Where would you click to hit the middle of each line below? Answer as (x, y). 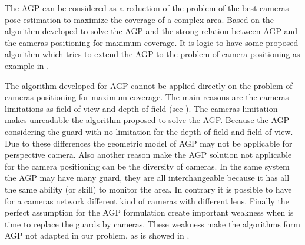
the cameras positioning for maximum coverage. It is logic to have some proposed (152, 42)
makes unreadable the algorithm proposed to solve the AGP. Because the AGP (147, 120)
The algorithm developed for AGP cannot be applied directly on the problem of (149, 85)
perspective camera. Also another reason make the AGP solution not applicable (148, 155)
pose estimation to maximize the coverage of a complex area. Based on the (139, 19)
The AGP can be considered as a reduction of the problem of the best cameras (147, 8)
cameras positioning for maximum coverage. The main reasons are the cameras (147, 97)
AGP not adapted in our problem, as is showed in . (97, 235)
